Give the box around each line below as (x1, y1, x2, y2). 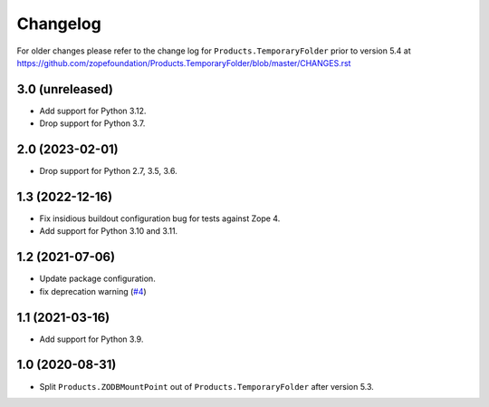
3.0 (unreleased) (16, 82, 113, 97)
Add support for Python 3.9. (39, 334, 144, 344)
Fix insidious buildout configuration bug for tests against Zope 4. (39, 213, 281, 224)
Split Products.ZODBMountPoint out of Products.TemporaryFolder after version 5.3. (39, 381, 375, 392)
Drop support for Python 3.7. (39, 118, 146, 129)
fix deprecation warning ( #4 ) (39, 286, 147, 296)
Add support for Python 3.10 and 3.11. (39, 226, 178, 237)
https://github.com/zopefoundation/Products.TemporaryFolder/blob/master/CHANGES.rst (16, 57, 351, 68)
